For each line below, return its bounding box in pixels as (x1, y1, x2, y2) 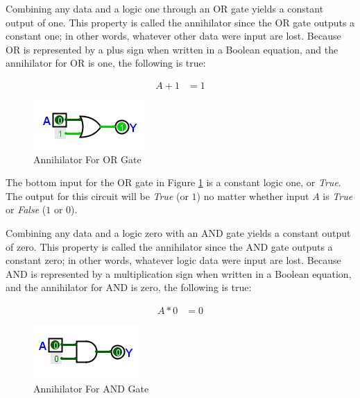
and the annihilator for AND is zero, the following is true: (6, 280, 252, 295)
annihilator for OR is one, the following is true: (6, 56, 206, 70)
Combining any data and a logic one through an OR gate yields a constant (6, 1, 324, 15)
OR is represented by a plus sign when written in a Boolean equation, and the (6, 42, 338, 56)
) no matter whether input (196, 188, 309, 203)
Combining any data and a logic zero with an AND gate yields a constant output (6, 225, 351, 240)
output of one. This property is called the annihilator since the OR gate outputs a (6, 15, 355, 29)
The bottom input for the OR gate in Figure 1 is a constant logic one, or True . (6, 175, 341, 190)
